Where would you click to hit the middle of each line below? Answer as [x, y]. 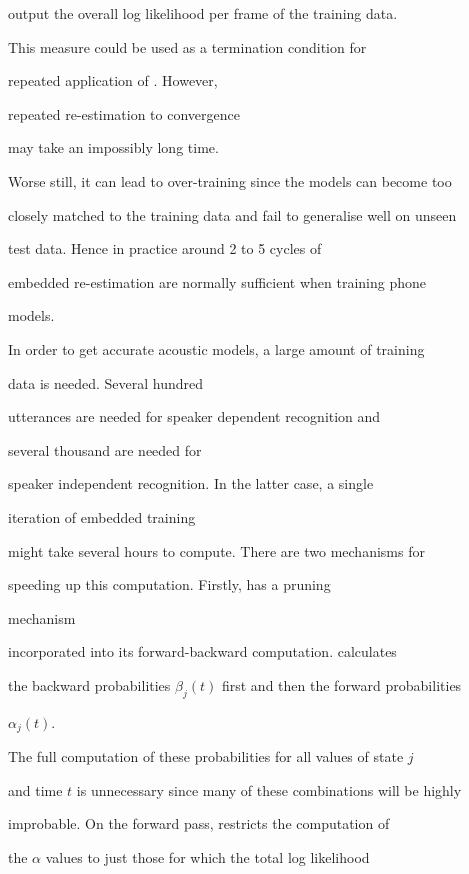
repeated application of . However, [113, 80]
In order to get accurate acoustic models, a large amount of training [216, 348]
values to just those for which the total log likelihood [207, 856]
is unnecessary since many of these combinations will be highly [269, 789]
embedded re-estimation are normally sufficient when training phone [217, 281]
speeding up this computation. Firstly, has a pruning [169, 584]
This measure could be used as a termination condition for [187, 46]
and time [35, 789]
